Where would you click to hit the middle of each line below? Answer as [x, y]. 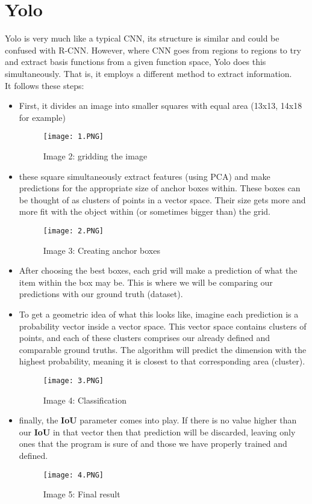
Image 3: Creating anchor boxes [101, 250]
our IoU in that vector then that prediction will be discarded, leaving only [157, 432]
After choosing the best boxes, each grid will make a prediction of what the [158, 270]
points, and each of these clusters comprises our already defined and [145, 338]
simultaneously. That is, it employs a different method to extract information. [148, 73]
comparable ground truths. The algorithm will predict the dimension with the [163, 349]
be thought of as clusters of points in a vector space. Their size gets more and [162, 199]
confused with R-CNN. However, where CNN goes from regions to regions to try [153, 50]
